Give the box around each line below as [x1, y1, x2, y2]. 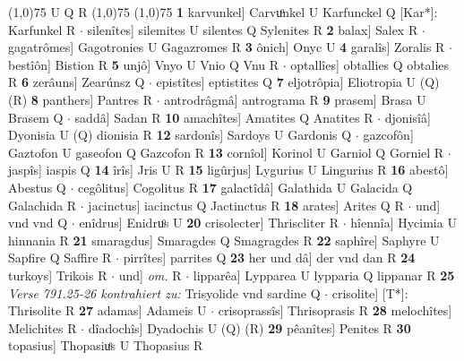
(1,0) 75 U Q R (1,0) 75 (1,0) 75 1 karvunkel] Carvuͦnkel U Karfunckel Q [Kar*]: [8, 3, 438, 21]
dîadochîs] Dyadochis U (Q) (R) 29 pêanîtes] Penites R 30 [88, 318, 411, 337]
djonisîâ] [384, 107, 431, 126]
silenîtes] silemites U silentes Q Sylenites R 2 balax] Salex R [87, 20, 418, 39]
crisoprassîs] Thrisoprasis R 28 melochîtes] [218, 301, 452, 320]
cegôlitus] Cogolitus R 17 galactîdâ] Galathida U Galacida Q [77, 177, 413, 196]
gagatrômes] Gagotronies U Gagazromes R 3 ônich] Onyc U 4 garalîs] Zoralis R [8, 38, 445, 56]
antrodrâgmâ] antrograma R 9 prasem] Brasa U [164, 90, 426, 108]
